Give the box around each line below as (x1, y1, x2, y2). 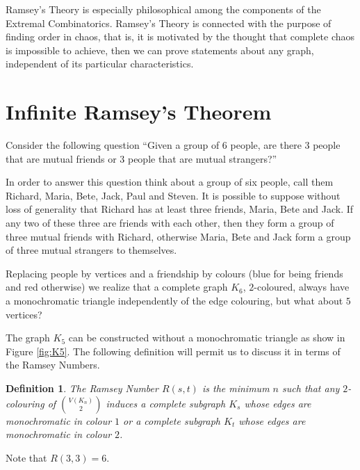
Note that (6, 450, 47, 464)
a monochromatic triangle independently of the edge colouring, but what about (6, 293, 343, 308)
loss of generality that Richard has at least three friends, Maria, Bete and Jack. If (6, 202, 354, 216)
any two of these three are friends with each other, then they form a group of (6, 216, 334, 230)
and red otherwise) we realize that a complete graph (6, 279, 228, 294)
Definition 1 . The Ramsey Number (6, 381, 158, 395)
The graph (6, 330, 50, 345)
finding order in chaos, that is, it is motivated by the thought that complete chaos (6, 29, 355, 44)
